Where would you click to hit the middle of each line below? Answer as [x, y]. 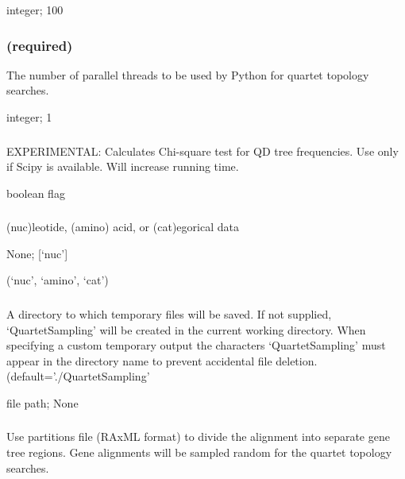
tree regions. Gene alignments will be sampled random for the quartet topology [199, 452]
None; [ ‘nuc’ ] [37, 253]
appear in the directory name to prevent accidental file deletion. [162, 360]
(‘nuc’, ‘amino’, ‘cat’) [58, 280]
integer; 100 [35, 10]
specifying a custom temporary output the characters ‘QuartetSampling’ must [196, 345]
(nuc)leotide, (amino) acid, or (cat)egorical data [123, 227]
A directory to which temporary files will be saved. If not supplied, [169, 313]
